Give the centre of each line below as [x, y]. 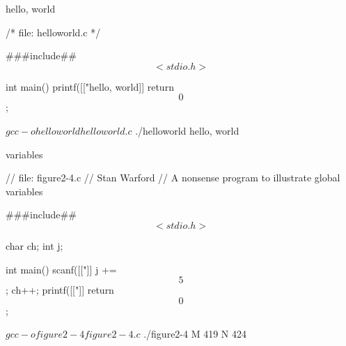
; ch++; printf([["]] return [60, 290]
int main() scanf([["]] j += [61, 269]
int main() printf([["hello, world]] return [90, 86]
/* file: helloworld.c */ [53, 32]
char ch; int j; [34, 245]
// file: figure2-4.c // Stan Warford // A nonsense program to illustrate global [173, 178]
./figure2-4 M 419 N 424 [195, 334]
